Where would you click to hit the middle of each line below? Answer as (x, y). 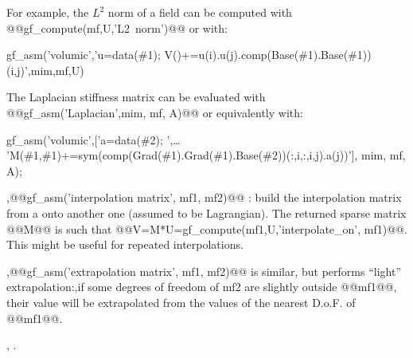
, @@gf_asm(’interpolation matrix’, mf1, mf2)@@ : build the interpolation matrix (204, 197)
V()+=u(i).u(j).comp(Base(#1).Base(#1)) (268, 55)
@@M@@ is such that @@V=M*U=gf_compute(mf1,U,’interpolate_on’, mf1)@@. (207, 228)
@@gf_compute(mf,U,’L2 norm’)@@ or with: (117, 28)
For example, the (48, 12)
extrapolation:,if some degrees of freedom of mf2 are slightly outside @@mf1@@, (202, 287)
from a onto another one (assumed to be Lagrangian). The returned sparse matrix (206, 212)
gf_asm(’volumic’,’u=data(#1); (84, 55)
